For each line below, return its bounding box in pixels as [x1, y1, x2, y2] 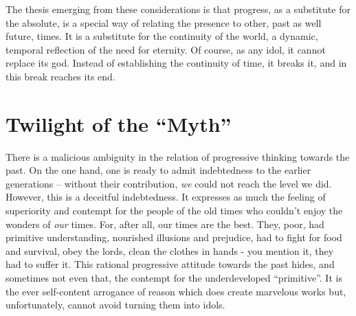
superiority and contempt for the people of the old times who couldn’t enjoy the [5, 203, 343, 218]
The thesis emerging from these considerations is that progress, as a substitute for [5, 2, 351, 16]
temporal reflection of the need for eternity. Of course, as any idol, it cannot [5, 42, 326, 56]
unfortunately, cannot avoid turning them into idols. [5, 297, 225, 312]
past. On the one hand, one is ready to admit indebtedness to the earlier [5, 163, 311, 177]
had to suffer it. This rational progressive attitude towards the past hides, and [5, 257, 335, 271]
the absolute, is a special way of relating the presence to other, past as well [5, 15, 322, 30]
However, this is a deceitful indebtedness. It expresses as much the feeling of [5, 190, 326, 204]
